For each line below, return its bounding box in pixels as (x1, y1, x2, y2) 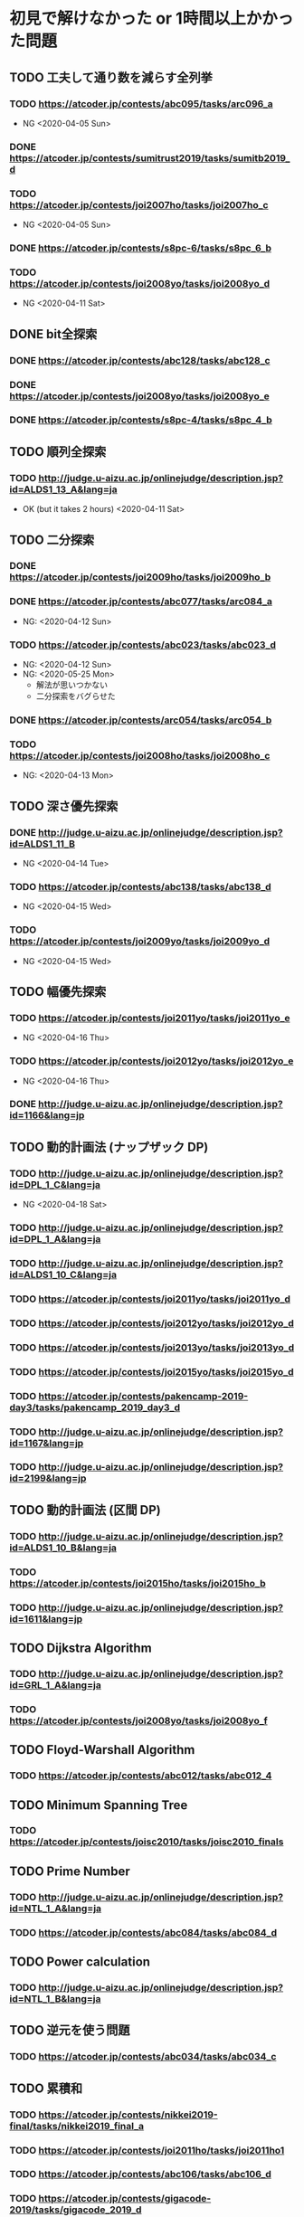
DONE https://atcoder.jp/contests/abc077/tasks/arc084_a (9, 595, 273, 608)
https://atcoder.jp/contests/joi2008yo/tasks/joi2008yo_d (9, 277, 271, 289)
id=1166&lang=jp (9, 1109, 85, 1122)
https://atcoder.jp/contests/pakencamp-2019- (38, 1389, 249, 1402)
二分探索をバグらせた (35, 691, 116, 702)
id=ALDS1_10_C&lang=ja (9, 1268, 118, 1281)
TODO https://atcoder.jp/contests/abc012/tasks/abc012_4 (9, 1769, 272, 1782)
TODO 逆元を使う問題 (9, 2023, 130, 2038)
